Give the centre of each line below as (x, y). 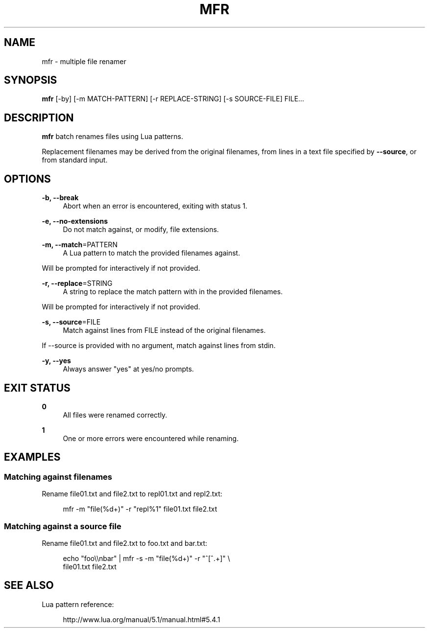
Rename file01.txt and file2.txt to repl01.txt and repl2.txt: (132, 494)
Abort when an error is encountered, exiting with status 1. (155, 206)
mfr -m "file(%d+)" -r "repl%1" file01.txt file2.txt (140, 509)
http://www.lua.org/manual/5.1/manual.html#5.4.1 (142, 619)
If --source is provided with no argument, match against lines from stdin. (159, 346)
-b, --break (60, 198)
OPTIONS (27, 179)
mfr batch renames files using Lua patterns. (112, 137)
